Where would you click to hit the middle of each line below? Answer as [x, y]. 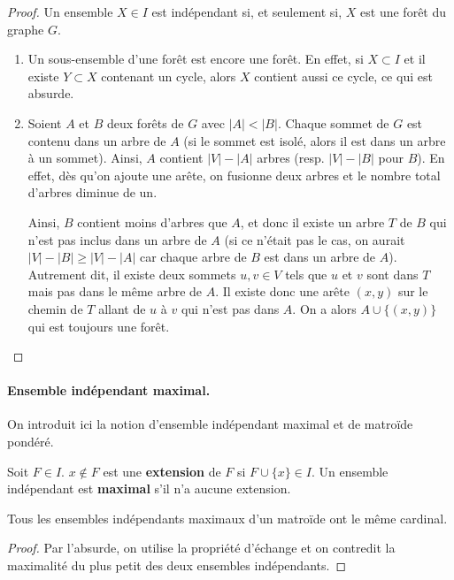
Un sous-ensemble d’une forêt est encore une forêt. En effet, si [196, 59]
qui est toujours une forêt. [99, 326]
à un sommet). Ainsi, [85, 158]
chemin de [55, 308]
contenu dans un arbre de [97, 140]
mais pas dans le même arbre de [115, 291]
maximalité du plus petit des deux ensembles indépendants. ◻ [177, 565]
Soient [45, 122]
